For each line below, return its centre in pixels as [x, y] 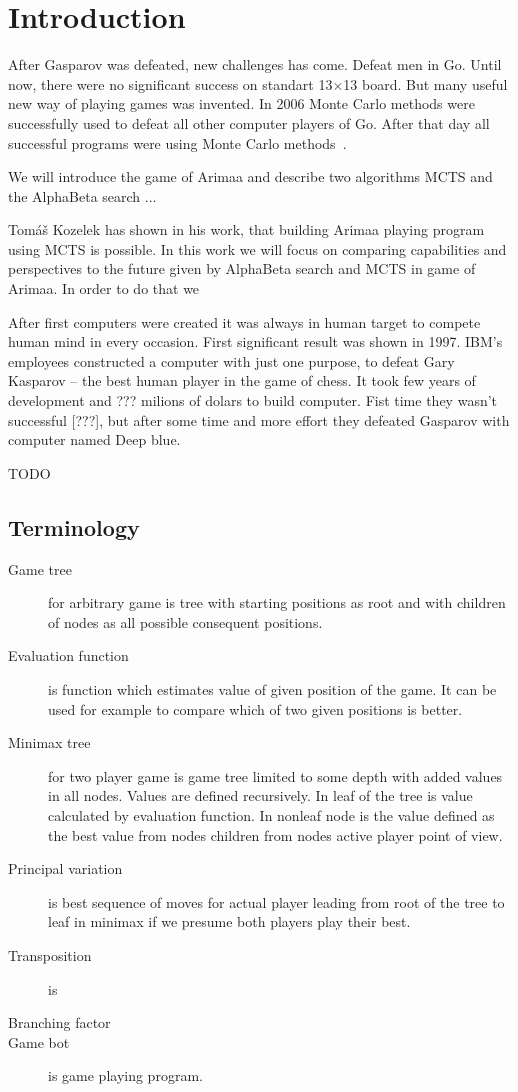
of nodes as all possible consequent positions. [185, 621]
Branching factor [59, 1022]
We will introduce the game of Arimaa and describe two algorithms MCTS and [250, 176]
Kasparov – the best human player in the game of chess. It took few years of [242, 380]
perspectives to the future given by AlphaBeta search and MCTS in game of [242, 268]
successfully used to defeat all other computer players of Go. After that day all [249, 122]
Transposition [50, 954]
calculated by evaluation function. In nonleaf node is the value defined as [271, 814]
